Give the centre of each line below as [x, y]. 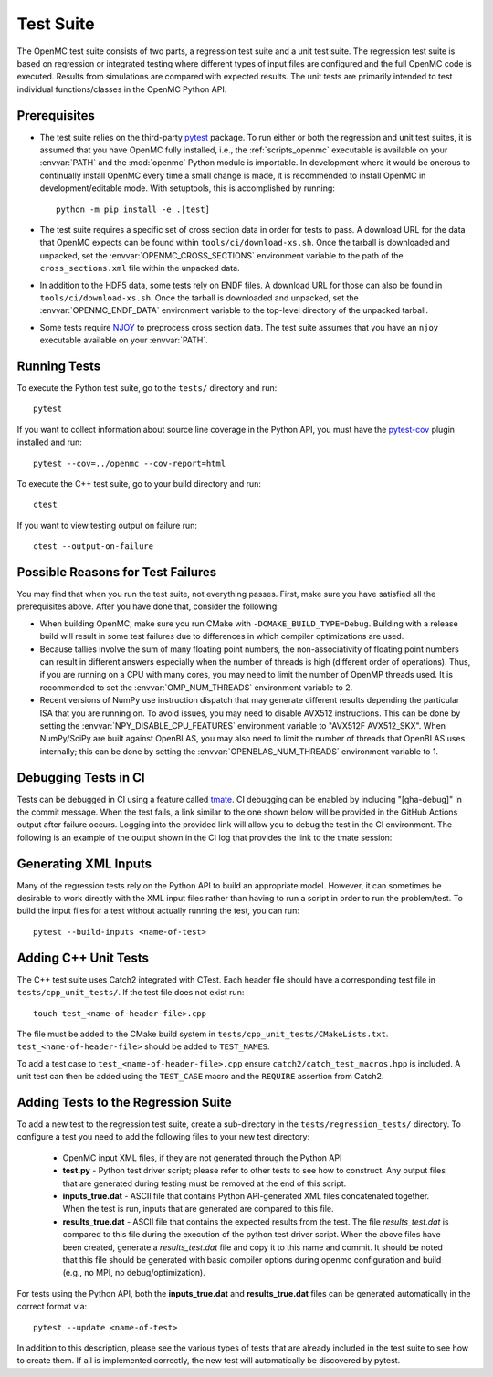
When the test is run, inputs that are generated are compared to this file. [198, 1209]
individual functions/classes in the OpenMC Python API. [122, 89]
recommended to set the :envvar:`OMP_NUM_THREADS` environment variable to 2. [196, 687]
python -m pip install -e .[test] [133, 209]
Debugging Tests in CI [81, 778]
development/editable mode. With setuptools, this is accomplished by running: [187, 188]
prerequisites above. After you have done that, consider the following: [148, 606]
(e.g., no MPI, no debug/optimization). [134, 1273]
